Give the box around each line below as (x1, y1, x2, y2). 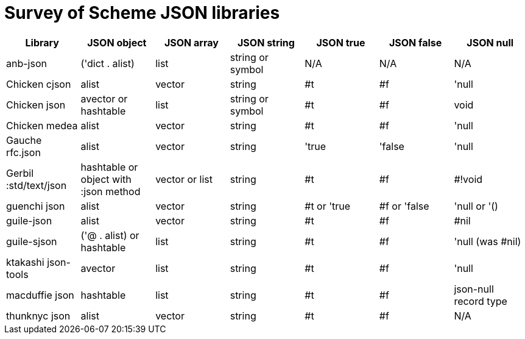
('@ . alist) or (80, 229, 139, 241)
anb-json (6, 57, 47, 70)
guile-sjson (6, 235, 57, 248)
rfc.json (6, 146, 41, 159)
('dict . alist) (80, 57, 135, 70)
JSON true (316, 36, 365, 49)
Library (25, 36, 59, 49)
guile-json (6, 214, 52, 227)
